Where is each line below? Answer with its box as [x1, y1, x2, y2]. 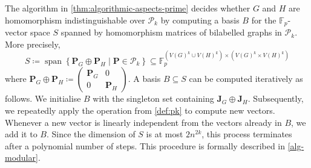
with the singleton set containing [93, 92, 214, 105]
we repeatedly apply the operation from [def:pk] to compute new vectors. [5, 104, 275, 117]
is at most [146, 128, 183, 140]
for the [251, 13, 277, 26]
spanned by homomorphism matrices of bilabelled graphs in [61, 26, 282, 39]
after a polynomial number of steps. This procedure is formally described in [5, 139, 286, 152]
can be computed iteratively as [189, 72, 303, 85]
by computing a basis [160, 13, 240, 26]
